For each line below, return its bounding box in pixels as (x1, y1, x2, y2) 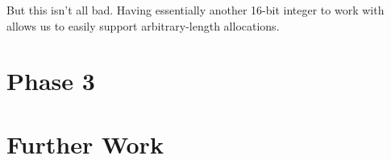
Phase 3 (6, 64, 95, 97)
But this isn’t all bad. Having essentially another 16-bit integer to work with (6, 2, 385, 18)
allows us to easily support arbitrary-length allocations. (6, 17, 280, 34)
